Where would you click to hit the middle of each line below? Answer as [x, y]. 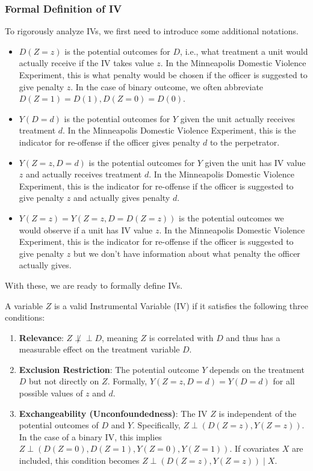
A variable [24, 305]
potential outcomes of [59, 425]
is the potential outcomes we [231, 217]
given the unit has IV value [255, 162]
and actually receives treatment [84, 174]
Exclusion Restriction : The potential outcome [109, 369]
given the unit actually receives [237, 118]
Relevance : [41, 337]
